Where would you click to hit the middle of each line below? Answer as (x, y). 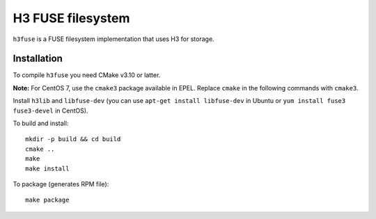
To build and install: (41, 123)
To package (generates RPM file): (61, 184)
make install (47, 168)
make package (47, 200)
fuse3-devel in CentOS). (50, 111)
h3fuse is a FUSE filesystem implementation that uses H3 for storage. (114, 39)
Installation (38, 59)
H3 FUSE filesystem (71, 18)
